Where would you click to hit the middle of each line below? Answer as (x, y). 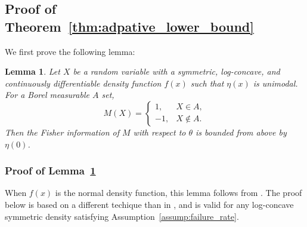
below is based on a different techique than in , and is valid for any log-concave (149, 204)
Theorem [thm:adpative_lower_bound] (129, 26)
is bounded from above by (241, 132)
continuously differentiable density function (83, 83)
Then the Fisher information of (62, 132)
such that (207, 83)
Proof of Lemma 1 (50, 171)
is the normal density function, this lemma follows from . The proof (179, 193)
